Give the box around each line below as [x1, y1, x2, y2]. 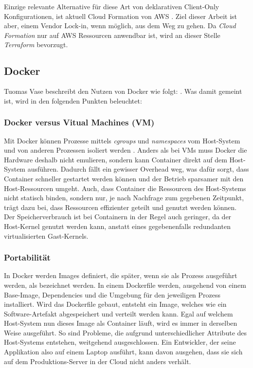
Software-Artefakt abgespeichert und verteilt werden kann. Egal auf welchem [4, 308, 233, 318]
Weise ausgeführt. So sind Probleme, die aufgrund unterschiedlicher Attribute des [4, 327, 247, 337]
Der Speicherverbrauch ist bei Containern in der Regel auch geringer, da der [4, 211, 232, 222]
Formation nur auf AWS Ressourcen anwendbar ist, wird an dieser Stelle [4, 30, 220, 40]
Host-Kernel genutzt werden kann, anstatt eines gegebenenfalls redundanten [4, 221, 231, 231]
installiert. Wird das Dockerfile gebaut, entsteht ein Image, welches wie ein [4, 299, 227, 309]
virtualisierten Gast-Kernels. [4, 230, 89, 241]
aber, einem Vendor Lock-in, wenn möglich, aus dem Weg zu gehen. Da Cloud [4, 20, 236, 31]
